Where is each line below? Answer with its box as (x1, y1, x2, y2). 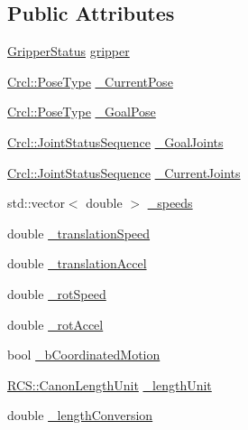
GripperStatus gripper (7, 42, 130, 61)
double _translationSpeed (7, 223, 151, 242)
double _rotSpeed (7, 284, 106, 303)
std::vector (7, 193, 65, 212)
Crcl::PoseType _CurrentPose (7, 71, 173, 90)
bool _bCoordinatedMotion (7, 345, 161, 364)
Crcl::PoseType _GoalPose (7, 102, 156, 121)
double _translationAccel (7, 254, 147, 273)
